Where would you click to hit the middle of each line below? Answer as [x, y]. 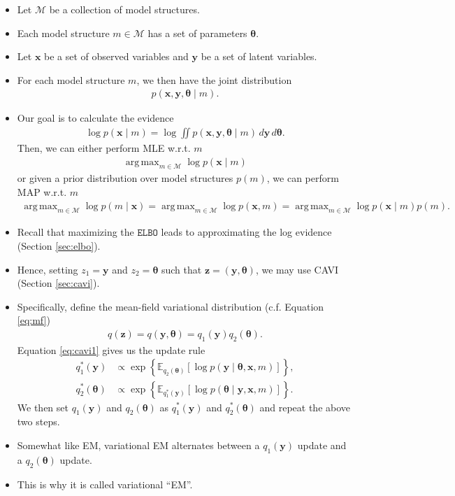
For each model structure [71, 79]
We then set [43, 407]
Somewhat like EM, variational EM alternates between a [138, 445]
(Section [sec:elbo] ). [59, 246]
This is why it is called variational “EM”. [105, 484]
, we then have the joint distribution [214, 79]
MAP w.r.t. [42, 192]
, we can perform [303, 178]
